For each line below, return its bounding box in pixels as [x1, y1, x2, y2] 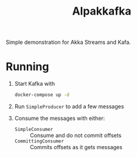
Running [5, 60, 49, 74]
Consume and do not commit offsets [29, 132, 122, 139]
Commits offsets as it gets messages [29, 144, 123, 150]
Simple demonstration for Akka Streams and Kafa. [5, 38, 132, 46]
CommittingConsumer [14, 138, 65, 144]
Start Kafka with [14, 80, 55, 88]
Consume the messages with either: [14, 114, 105, 122]
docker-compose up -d [14, 92, 69, 98]
